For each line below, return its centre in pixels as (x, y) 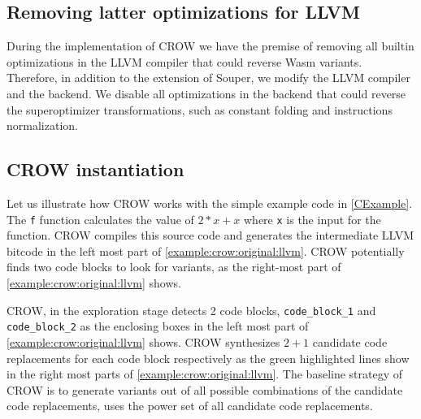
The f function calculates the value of (100, 219)
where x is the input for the (312, 219)
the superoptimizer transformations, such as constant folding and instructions (200, 109)
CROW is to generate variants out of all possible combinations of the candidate (205, 389)
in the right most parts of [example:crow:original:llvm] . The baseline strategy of (205, 374)
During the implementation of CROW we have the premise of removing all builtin (210, 46)
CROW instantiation (95, 169)
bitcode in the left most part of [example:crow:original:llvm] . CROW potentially (206, 251)
